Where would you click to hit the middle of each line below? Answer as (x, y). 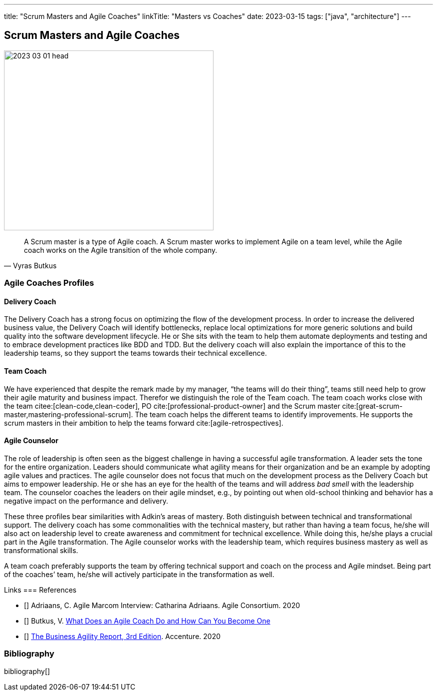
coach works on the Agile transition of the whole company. (121, 250)
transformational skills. (41, 550)
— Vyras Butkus (30, 265)
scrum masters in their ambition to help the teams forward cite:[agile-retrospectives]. (144, 423)
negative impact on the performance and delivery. (86, 501)
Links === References (40, 590)
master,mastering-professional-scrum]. (69, 414)
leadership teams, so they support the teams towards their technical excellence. (136, 353)
